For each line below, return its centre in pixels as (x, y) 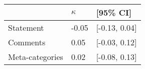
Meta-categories (36, 57)
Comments (27, 42)
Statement (26, 27)
